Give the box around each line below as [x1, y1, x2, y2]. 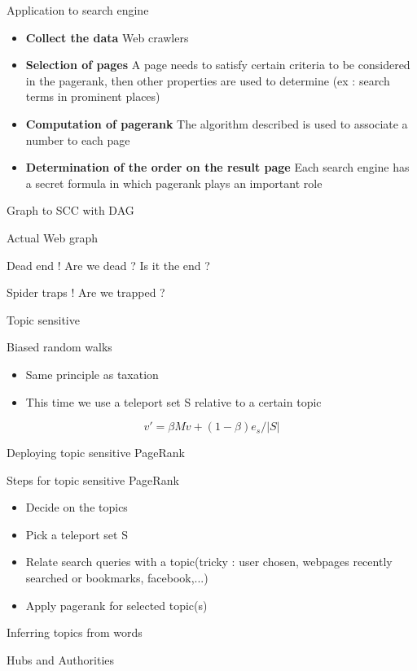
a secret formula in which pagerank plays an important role [25, 174, 323, 191]
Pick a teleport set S [25, 525, 128, 542]
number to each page [25, 131, 130, 148]
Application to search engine [7, 2, 149, 18]
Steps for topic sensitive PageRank [7, 471, 179, 488]
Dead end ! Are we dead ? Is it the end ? [7, 256, 210, 273]
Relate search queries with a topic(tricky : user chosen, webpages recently [25, 553, 393, 570]
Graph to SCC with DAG [7, 202, 134, 219]
